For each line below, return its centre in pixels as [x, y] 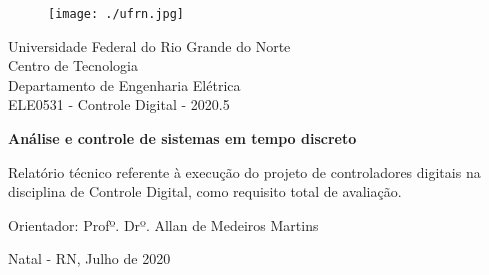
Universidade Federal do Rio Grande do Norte [149, 45]
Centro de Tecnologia [73, 65]
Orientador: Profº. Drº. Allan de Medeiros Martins [163, 224]
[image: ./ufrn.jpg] [116, 14]
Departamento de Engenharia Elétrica [124, 84]
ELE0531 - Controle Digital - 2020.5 [119, 104]
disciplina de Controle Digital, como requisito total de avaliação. [205, 191]
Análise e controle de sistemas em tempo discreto [182, 138]
